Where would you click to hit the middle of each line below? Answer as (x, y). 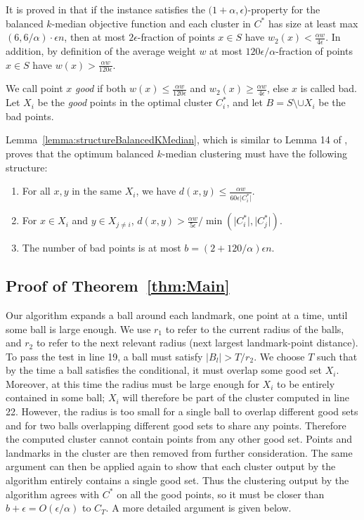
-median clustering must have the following (254, 154)
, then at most (95, 37)
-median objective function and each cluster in (151, 23)
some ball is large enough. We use (78, 329)
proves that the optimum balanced (80, 154)
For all (36, 191)
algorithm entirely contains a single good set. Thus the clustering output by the (177, 480)
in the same (97, 191)
